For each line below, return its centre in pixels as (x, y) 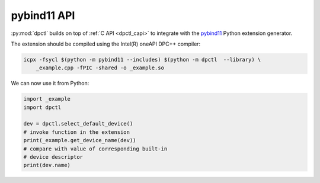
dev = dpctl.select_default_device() (78, 124)
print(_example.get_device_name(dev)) (80, 140)
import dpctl (42, 107)
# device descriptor (53, 157)
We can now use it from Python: (50, 84)
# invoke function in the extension (77, 132)
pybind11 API (43, 15)
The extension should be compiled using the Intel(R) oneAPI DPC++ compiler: (106, 44)
